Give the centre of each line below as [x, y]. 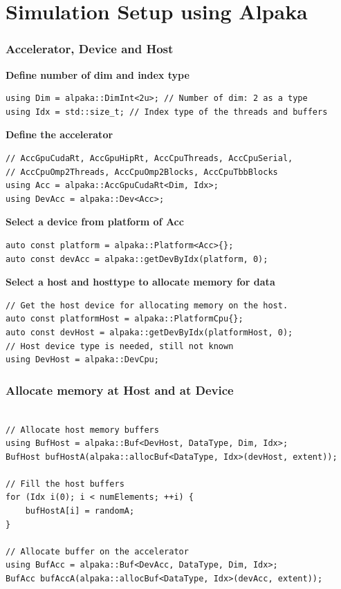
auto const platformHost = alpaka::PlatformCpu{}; [125, 319]
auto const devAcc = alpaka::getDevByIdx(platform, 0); [137, 259]
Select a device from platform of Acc [95, 222]
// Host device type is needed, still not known [120, 346]
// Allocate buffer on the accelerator [97, 551]
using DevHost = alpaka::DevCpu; [82, 360]
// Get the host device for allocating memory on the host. [147, 305]
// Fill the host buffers [65, 484]
